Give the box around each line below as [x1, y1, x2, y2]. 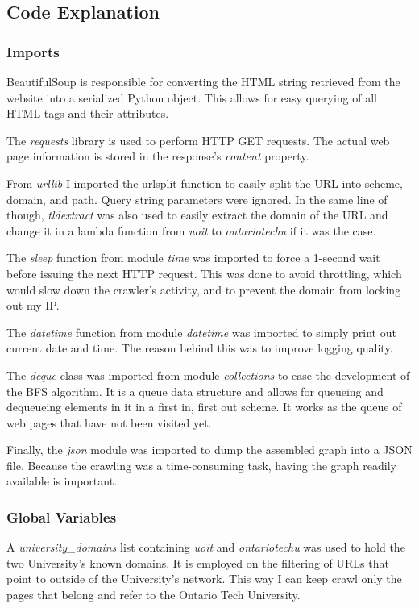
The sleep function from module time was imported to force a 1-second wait [6, 249, 380, 266]
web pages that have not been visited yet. [6, 414, 212, 431]
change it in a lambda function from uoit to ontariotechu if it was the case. [6, 222, 376, 239]
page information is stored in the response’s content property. [6, 148, 309, 164]
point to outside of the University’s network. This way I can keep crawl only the [6, 570, 402, 587]
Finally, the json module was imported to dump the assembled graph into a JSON [6, 441, 413, 458]
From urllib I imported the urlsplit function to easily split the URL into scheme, [6, 174, 403, 191]
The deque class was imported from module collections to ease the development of [6, 366, 410, 383]
